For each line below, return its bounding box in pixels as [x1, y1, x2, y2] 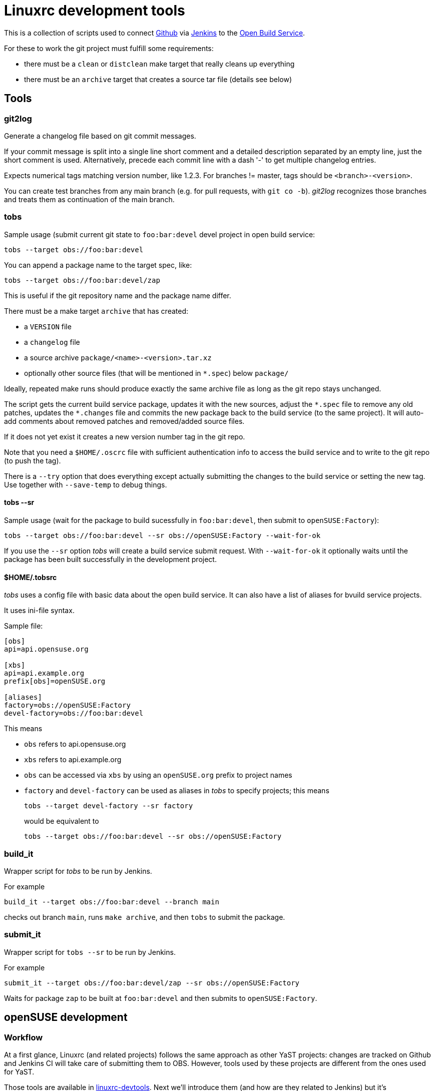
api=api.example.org [4, 669, 85, 678]
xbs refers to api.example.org [24, 755, 122, 764]
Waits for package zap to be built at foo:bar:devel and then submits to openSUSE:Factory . [4, 993, 317, 1002]
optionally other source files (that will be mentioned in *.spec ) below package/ [24, 368, 289, 377]
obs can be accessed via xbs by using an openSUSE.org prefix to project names [24, 771, 292, 780]
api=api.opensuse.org [4, 645, 89, 654]
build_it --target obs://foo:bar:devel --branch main [4, 897, 219, 906]
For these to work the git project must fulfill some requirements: [4, 44, 214, 53]
